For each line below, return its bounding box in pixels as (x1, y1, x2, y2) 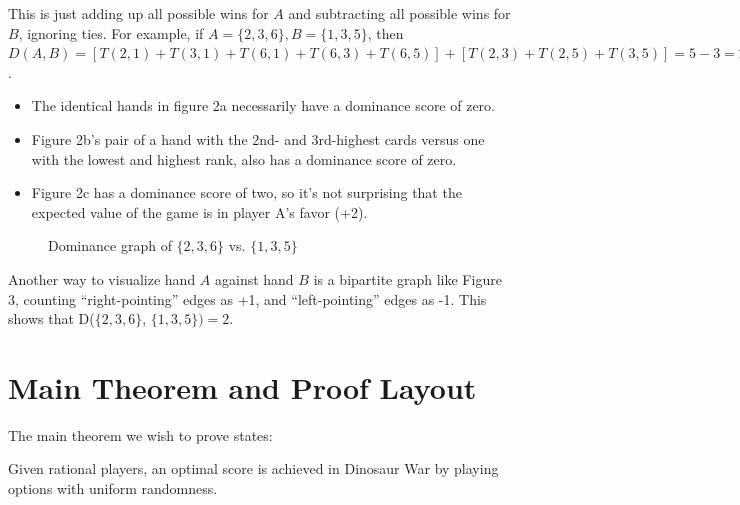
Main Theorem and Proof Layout (8, 366, 477, 407)
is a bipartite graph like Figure (313, 268, 502, 289)
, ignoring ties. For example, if (18, 22, 204, 43)
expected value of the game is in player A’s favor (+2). (31, 201, 368, 222)
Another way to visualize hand (8, 268, 196, 289)
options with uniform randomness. (8, 478, 218, 499)
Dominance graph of (48, 235, 172, 256)
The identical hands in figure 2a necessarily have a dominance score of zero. (31, 95, 495, 116)
